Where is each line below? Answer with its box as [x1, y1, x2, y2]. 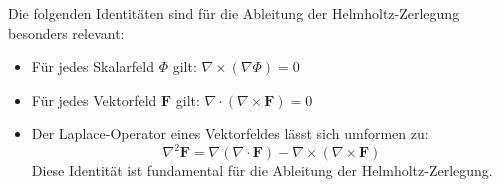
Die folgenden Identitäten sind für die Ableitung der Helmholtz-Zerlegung [8, 3, 460, 23]
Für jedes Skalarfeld [31, 56, 154, 77]
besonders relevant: [8, 22, 125, 43]
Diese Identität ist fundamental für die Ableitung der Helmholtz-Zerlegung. [31, 160, 493, 181]
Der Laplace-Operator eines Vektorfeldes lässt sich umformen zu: [31, 123, 429, 144]
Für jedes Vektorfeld [31, 89, 157, 110]
